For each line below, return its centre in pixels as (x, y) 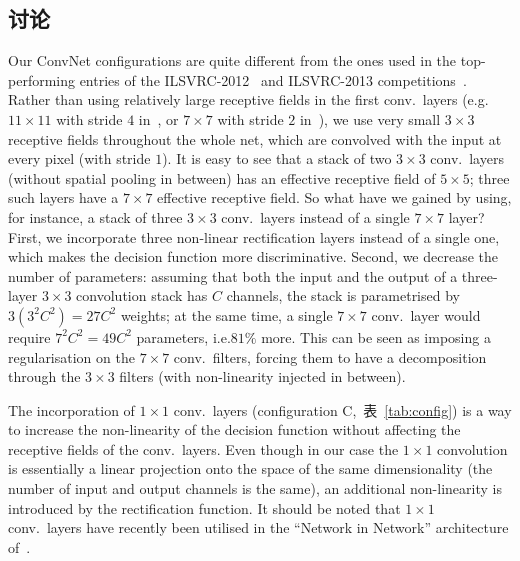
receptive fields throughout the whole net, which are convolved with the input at (255, 138)
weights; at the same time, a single (226, 314)
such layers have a (63, 197)
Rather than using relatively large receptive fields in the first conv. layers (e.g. (248, 99)
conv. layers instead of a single (315, 216)
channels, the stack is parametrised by (343, 295)
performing (41, 79)
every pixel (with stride (79, 158)
